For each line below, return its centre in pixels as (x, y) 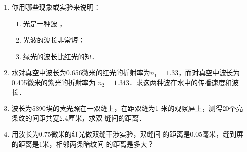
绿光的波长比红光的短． (61, 56)
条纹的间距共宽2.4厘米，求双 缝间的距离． (79, 118)
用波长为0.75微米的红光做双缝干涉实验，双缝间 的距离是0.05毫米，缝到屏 (127, 134)
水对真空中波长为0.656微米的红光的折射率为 (81, 73)
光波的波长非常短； (54, 40)
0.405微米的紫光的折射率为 (53, 82)
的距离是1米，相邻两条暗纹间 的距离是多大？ (83, 143)
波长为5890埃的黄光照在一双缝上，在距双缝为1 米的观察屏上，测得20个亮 (127, 108)
